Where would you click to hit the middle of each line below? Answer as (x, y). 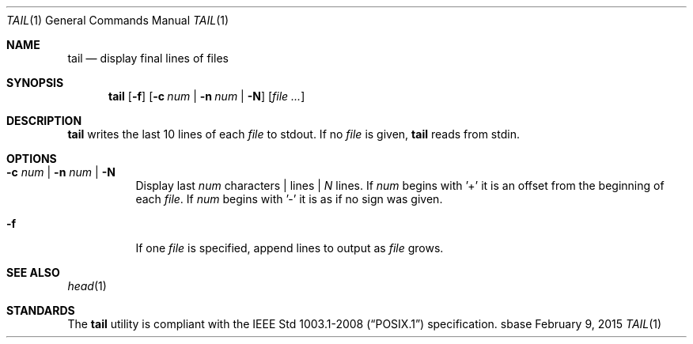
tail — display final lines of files (148, 58)
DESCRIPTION (44, 121)
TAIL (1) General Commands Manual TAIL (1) (118, 20)
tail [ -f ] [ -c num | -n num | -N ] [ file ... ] (207, 96)
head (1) (87, 286)
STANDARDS (41, 310)
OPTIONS (32, 159)
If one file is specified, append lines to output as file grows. (290, 248)
